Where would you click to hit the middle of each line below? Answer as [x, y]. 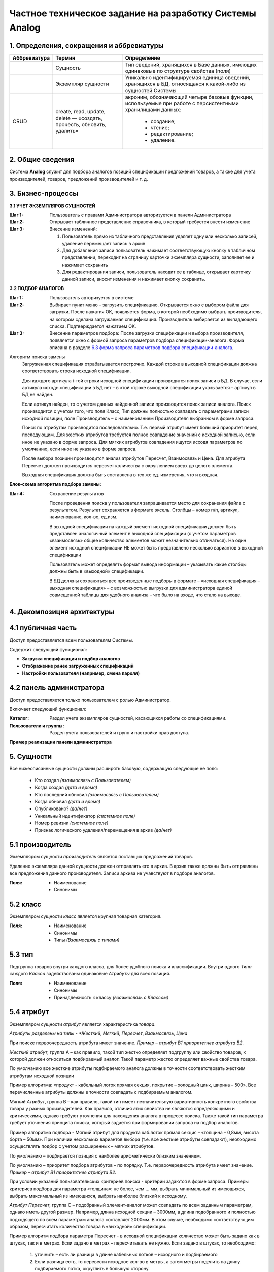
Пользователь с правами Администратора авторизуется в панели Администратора [140, 215]
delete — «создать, [79, 118]
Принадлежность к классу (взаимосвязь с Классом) [111, 997]
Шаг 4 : [17, 494]
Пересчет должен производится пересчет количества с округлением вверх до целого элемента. [128, 465]
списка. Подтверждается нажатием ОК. [93, 326]
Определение [143, 57]
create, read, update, [81, 111]
